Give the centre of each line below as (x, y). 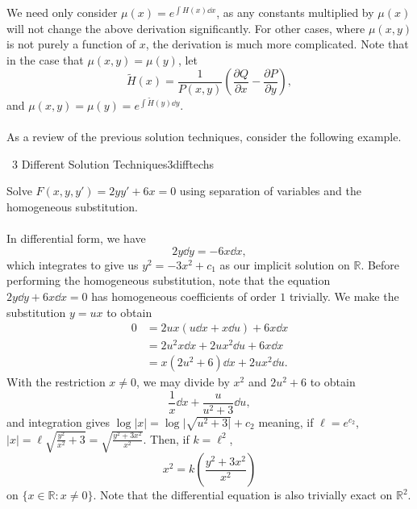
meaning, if (286, 421)
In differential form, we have (76, 238)
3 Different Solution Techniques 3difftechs (113, 163)
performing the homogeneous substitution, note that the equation (169, 280)
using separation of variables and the (270, 191)
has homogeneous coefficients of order (184, 296)
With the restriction (56, 382)
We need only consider (62, 12)
